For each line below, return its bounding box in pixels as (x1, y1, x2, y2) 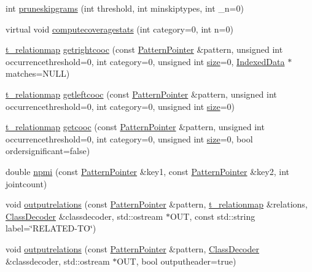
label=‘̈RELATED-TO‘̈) (6, 222, 96, 235)
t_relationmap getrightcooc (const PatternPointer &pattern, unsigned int (6, 43, 283, 56)
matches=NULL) (6, 67, 70, 80)
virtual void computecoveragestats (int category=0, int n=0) (6, 22, 233, 35)
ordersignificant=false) (6, 144, 90, 157)
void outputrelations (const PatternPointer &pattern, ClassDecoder (6, 242, 259, 255)
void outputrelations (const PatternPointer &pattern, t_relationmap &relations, (6, 198, 308, 211)
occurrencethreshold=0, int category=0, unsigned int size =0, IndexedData (6, 55, 285, 68)
